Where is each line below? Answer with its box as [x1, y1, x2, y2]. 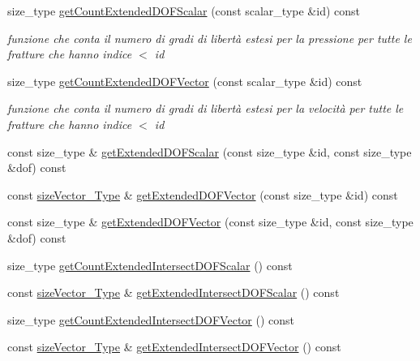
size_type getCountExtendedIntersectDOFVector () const [7, 311, 295, 328]
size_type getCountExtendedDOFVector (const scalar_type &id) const [7, 72, 362, 89]
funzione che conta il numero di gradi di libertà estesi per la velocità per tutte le [7, 100, 404, 117]
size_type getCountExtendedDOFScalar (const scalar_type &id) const [7, 2, 360, 19]
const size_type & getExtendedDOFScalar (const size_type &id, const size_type [7, 143, 412, 160]
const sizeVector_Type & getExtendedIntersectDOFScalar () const [7, 284, 340, 301]
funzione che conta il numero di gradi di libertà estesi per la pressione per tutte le [7, 29, 412, 46]
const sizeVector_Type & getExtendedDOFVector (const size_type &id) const [7, 186, 398, 203]
